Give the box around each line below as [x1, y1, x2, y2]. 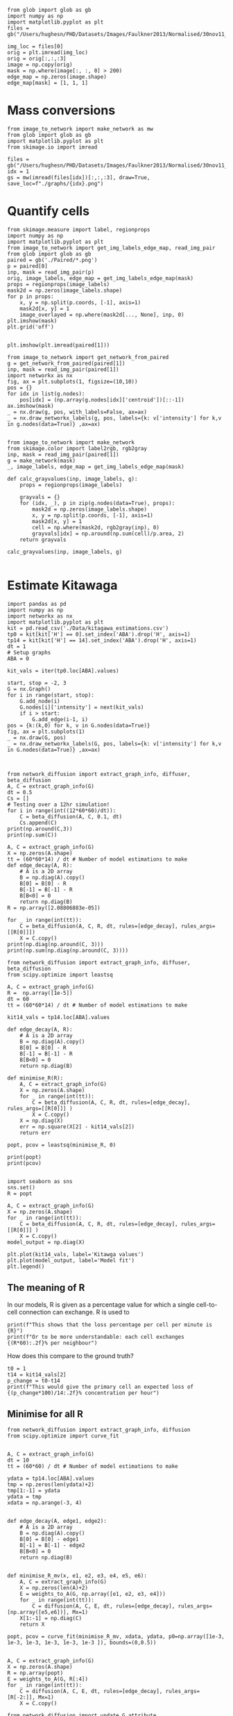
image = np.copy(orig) [7, 61, 73, 68]
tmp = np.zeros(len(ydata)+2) [7, 1481, 95, 1488]
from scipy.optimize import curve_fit [7, 1433, 119, 1439]
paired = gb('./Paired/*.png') [7, 256, 98, 263]
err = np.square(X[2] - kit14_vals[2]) [19, 1123, 135, 1130]
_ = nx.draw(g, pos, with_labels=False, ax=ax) [7, 409, 148, 415]
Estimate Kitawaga [7, 577, 118, 593]
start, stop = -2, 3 [7, 679, 67, 686]
